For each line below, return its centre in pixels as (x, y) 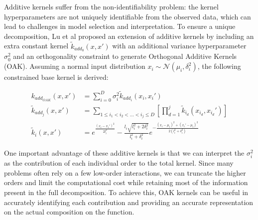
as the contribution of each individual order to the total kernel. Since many (119, 163)
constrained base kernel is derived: (56, 77)
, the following (219, 66)
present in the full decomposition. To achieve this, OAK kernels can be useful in (126, 192)
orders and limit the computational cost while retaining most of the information (126, 182)
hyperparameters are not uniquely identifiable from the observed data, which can (128, 16)
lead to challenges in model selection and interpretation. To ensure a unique (120, 26)
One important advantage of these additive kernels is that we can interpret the (124, 152)
